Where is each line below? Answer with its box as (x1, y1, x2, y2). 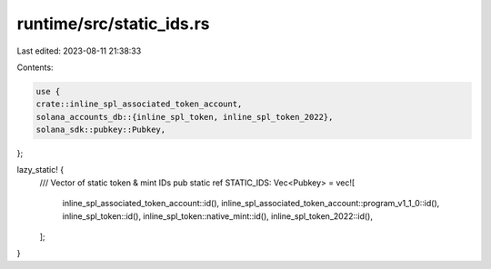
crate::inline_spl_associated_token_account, (35, 99, 243, 109)
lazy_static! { (16, 164, 64, 175)
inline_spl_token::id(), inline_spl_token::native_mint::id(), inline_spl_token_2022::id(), (62, 210, 373, 222)
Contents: (16, 62, 54, 73)
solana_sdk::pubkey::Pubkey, (35, 125, 166, 135)
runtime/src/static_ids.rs (16, 14, 210, 34)
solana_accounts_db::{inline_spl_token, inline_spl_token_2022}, (35, 112, 334, 122)
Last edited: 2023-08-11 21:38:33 (16, 45, 142, 56)
